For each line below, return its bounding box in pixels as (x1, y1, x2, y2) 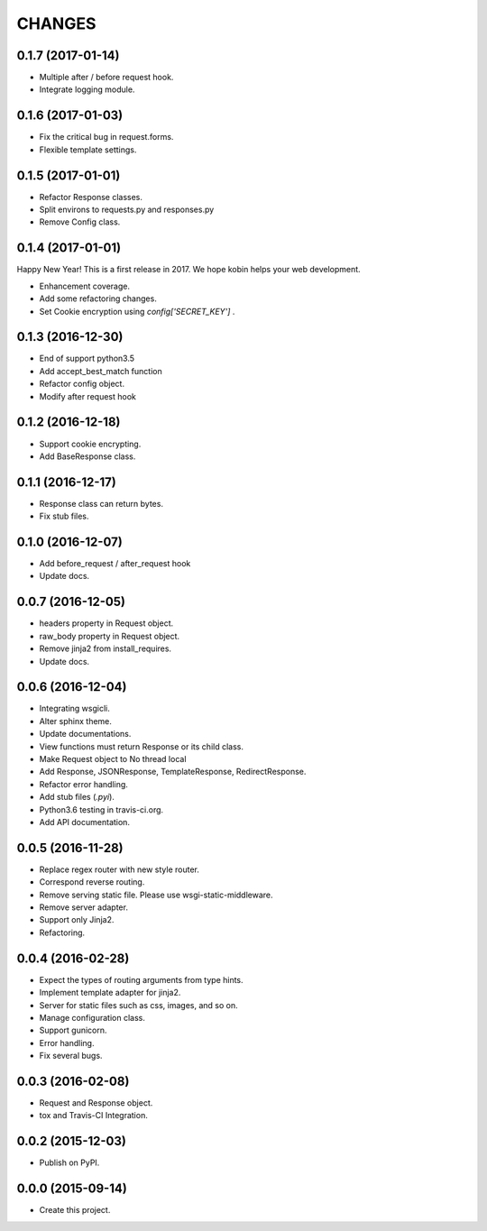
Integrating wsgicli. (39, 703, 110, 714)
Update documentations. (39, 729, 132, 740)
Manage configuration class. (39, 1012, 146, 1023)
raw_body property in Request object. (39, 630, 180, 641)
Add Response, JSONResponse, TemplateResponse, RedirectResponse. (39, 767, 307, 777)
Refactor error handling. (39, 778, 128, 789)
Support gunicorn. (39, 1024, 107, 1036)
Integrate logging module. (39, 84, 135, 95)
